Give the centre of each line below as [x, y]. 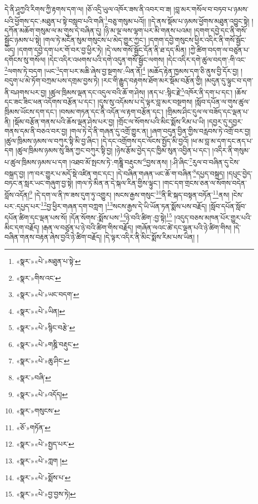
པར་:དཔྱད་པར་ [23, 206]
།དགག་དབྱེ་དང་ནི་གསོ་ [221, 30]
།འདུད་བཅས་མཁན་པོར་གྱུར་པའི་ [213, 218]
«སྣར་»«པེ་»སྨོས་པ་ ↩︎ [43, 477]
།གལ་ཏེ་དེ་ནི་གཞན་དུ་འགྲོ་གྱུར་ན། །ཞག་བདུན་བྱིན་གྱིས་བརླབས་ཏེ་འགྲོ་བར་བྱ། [160, 131]
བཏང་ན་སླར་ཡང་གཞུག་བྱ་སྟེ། [39, 183]
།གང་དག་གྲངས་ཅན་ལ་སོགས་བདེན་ [205, 183]
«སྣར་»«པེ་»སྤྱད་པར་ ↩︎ [45, 444]
